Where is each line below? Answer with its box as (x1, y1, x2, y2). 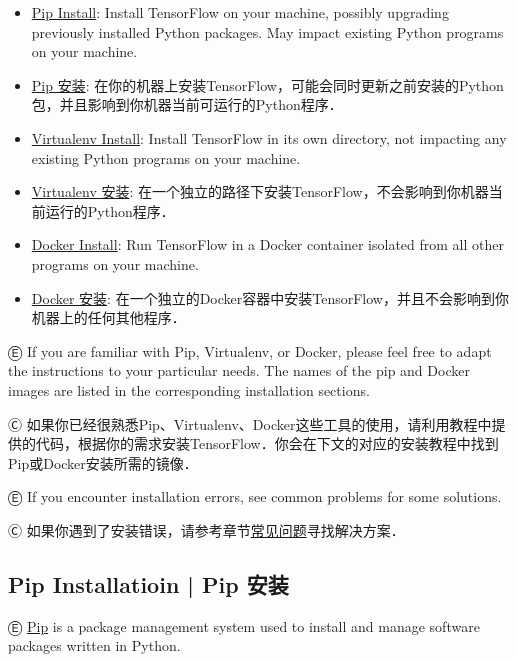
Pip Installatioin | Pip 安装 (8, 568, 289, 599)
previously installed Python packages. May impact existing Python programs (31, 21, 504, 42)
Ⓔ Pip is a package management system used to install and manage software (8, 615, 480, 636)
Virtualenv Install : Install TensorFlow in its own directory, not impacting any (31, 127, 507, 148)
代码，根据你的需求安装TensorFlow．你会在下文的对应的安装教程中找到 (35, 433, 499, 454)
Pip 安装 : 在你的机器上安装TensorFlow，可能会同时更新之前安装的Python (31, 74, 504, 95)
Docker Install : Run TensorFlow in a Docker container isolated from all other (31, 234, 504, 255)
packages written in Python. (8, 635, 181, 656)
